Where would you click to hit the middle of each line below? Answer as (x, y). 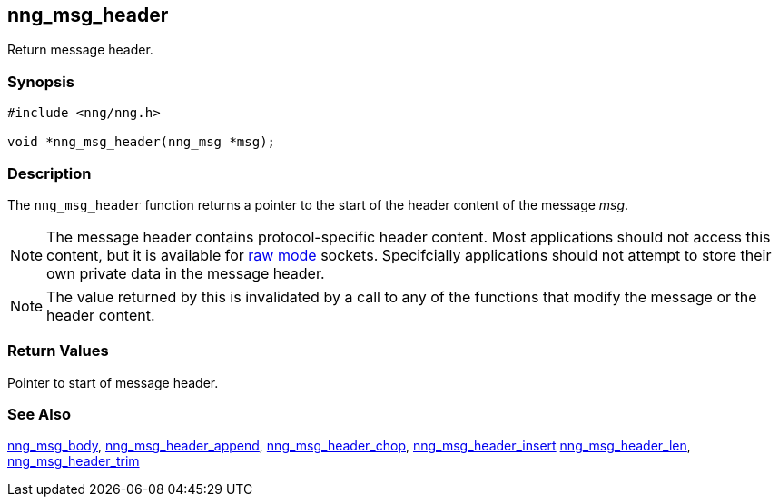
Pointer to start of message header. (113, 382)
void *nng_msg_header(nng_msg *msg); (142, 142)
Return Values (58, 351)
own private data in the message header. (186, 273)
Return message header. (80, 50)
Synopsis (41, 81)
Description (49, 173)
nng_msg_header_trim (74, 461)
